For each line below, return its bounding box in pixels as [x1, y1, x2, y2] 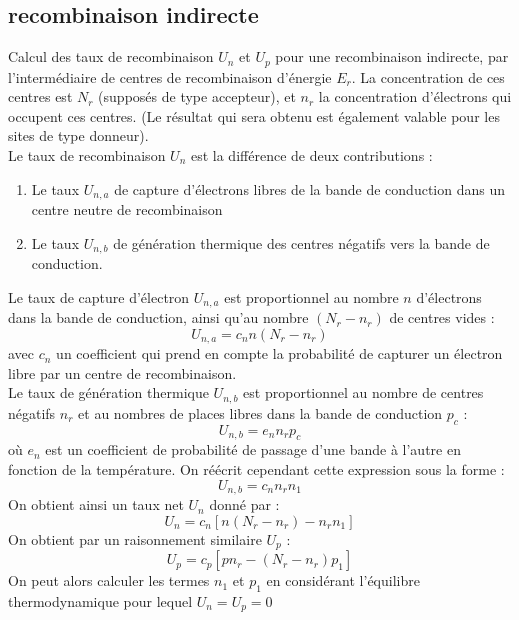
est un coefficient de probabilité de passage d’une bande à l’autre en [45, 439, 461, 460]
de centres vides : [389, 307, 495, 328]
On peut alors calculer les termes [8, 570, 210, 591]
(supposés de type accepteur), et [98, 86, 296, 107]
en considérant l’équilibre [266, 570, 420, 591]
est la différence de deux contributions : [190, 145, 433, 166]
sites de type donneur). [8, 125, 149, 146]
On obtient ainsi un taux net [8, 494, 184, 515]
